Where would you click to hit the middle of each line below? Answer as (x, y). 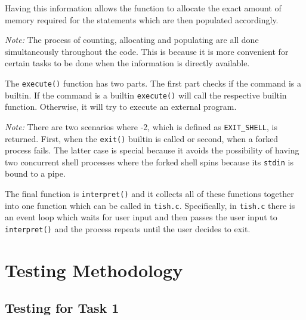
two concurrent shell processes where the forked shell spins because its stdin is (149, 161)
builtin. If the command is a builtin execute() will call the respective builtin (146, 95)
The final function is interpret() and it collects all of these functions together (149, 194)
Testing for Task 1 (62, 308)
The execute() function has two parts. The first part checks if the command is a (153, 83)
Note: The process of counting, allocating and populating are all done (132, 40)
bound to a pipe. (35, 173)
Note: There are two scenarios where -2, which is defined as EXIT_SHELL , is (141, 126)
